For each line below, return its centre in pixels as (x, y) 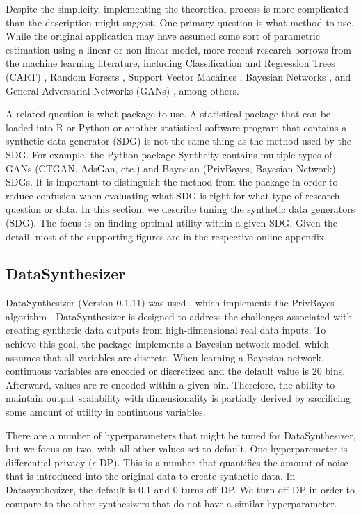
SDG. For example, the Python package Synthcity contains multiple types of (169, 154)
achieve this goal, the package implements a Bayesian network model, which (168, 344)
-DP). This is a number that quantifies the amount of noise (222, 462)
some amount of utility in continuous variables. (106, 412)
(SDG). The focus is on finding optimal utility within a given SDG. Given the (171, 222)
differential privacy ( (49, 462)
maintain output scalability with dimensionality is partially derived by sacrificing (178, 398)
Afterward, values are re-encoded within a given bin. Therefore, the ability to (170, 384)
